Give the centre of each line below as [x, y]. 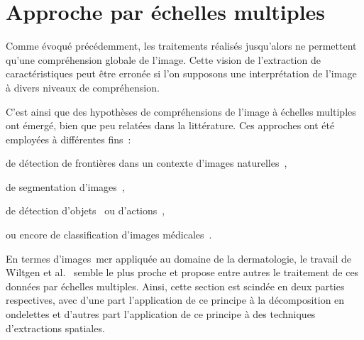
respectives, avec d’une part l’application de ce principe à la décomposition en [175, 300]
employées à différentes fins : [68, 139]
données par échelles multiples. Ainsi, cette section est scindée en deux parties [175, 286]
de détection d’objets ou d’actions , [86, 210]
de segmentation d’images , [65, 186]
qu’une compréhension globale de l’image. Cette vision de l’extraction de [163, 59]
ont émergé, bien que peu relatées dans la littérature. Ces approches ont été [170, 125]
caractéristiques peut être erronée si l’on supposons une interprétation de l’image [181, 73]
